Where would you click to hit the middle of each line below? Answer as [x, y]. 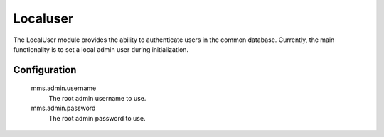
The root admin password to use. [97, 118]
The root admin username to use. [97, 98]
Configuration [45, 70]
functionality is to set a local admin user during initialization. [101, 49]
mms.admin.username [64, 88]
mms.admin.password [63, 108]
